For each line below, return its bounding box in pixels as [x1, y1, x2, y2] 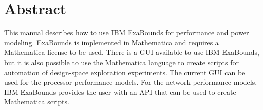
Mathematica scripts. [4, 96, 69, 107]
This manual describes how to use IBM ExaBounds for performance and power [4, 27, 249, 38]
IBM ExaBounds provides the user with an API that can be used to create [4, 86, 236, 97]
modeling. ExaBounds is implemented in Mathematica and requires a [4, 37, 219, 47]
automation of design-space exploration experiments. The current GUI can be [4, 67, 245, 77]
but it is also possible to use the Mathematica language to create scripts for [4, 57, 239, 67]
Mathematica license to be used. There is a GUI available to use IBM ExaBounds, [4, 47, 259, 58]
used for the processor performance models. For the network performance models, [4, 77, 257, 87]
